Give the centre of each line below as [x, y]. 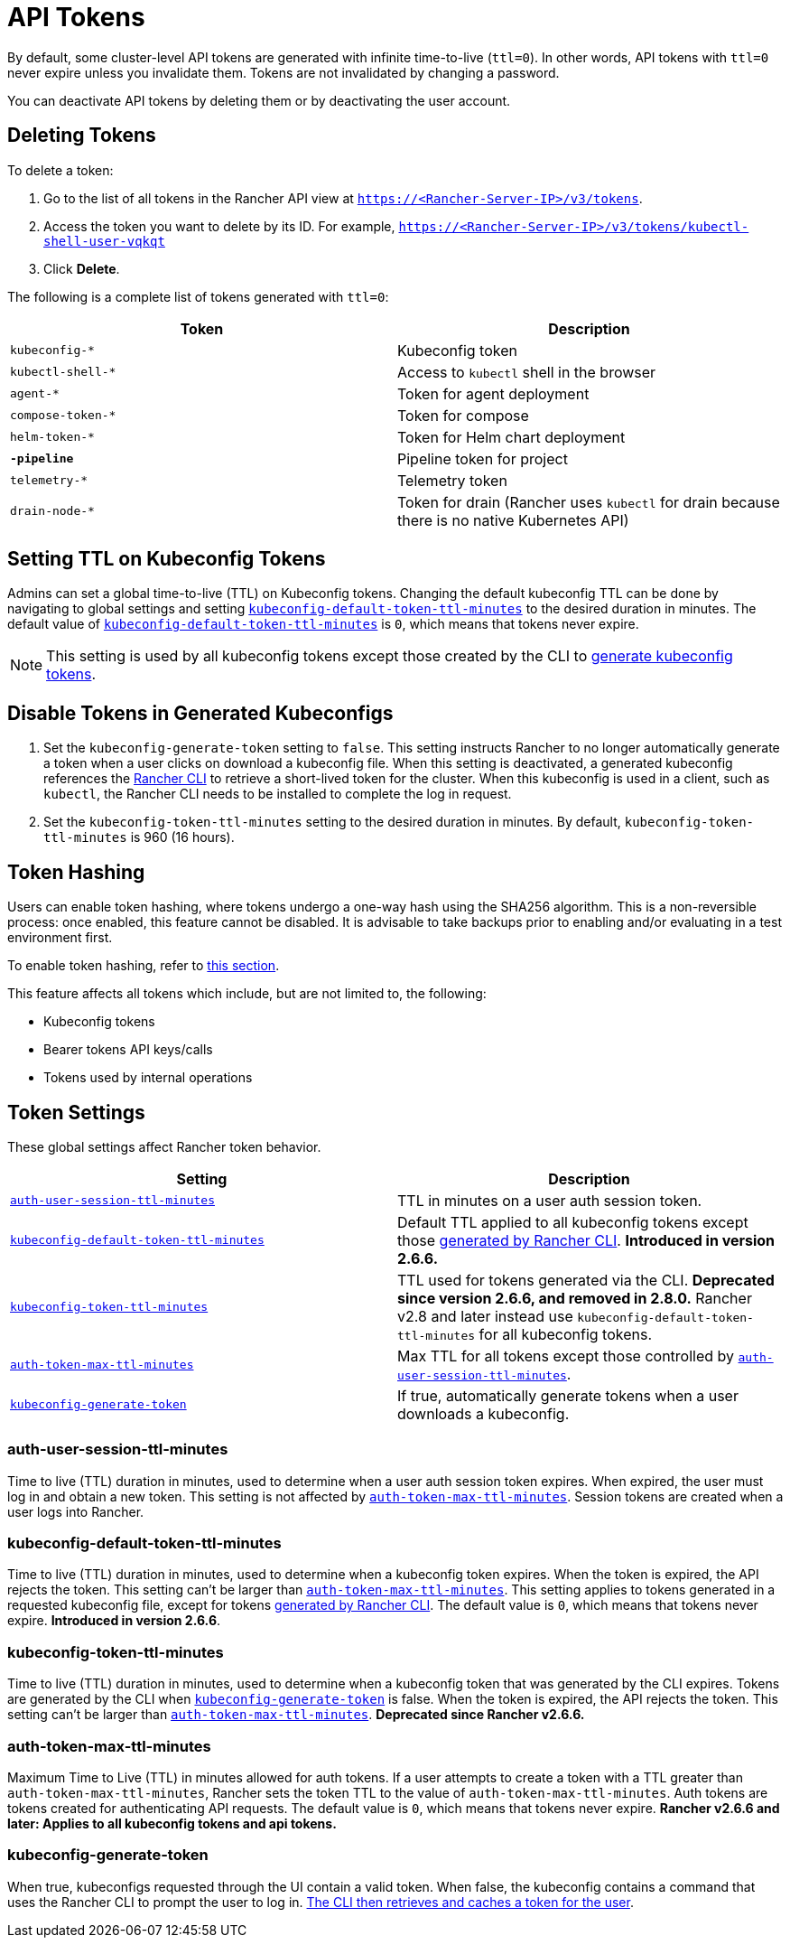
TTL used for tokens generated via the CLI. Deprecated [586, 1280]
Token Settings [76, 1112]
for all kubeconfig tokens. [565, 1334]
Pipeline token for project [483, 458]
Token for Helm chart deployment [511, 437]
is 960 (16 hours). [182, 837]
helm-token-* [52, 437]
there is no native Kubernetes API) [513, 520]
